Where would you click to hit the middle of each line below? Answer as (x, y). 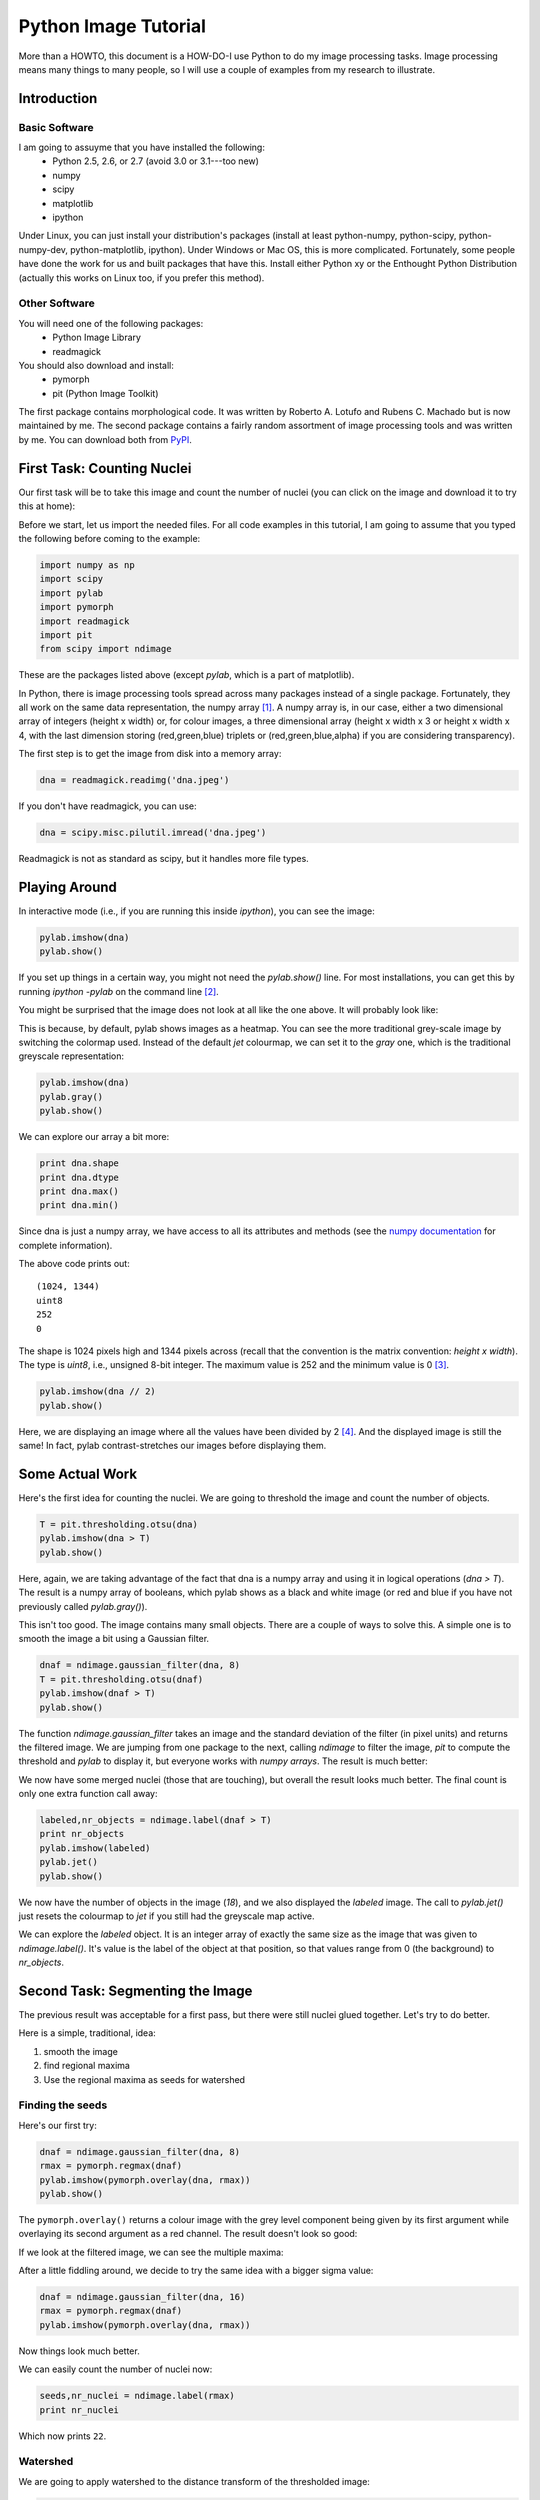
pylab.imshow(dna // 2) (98, 1391)
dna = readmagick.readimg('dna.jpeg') (134, 780)
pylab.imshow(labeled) (95, 1848)
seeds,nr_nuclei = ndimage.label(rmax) (137, 2396)
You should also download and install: (96, 365)
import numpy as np (87, 564)
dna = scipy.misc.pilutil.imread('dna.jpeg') (153, 833)
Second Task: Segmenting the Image (135, 1990)
